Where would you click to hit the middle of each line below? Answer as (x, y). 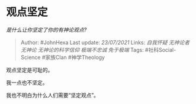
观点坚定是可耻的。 (30, 70)
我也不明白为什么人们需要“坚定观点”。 (53, 95)
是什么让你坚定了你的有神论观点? (46, 30)
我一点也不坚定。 (27, 82)
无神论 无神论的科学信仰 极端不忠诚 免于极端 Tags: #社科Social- (98, 50)
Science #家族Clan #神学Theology (63, 57)
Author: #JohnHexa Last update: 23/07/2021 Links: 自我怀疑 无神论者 (105, 42)
